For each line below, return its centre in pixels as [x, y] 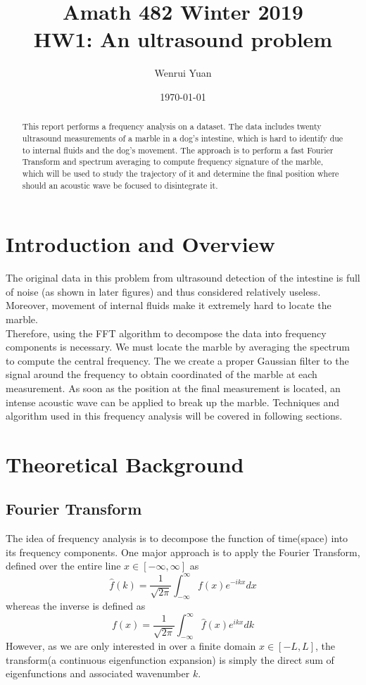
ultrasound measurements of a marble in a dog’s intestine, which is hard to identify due [183, 138]
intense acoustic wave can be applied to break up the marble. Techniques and [172, 402]
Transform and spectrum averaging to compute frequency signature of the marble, [172, 162]
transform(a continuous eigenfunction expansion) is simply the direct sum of [170, 659]
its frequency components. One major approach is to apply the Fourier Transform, [183, 552]
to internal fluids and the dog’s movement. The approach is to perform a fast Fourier [178, 150]
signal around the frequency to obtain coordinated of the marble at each [162, 374]
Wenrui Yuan [183, 73]
